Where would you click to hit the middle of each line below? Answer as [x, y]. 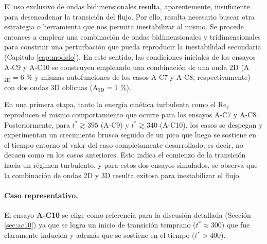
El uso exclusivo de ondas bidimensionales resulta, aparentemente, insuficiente [127, 6]
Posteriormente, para [37, 124]
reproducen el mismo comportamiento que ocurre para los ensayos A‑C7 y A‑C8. [131, 114]
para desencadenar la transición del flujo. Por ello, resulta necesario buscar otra [130, 16]
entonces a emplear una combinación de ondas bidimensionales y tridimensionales [132, 36]
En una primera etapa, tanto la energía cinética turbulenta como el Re [115, 104]
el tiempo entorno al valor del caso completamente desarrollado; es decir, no [124, 144]
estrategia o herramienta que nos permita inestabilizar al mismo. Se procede [124, 27]
